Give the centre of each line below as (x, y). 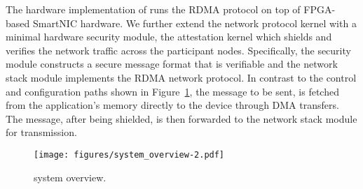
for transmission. (41, 132)
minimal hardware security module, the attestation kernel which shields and (169, 37)
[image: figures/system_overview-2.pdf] (129, 154)
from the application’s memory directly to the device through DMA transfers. (172, 105)
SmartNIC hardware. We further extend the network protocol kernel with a (194, 23)
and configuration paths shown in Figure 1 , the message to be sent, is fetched (172, 91)
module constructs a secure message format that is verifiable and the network (172, 64)
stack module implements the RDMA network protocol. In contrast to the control (181, 77)
